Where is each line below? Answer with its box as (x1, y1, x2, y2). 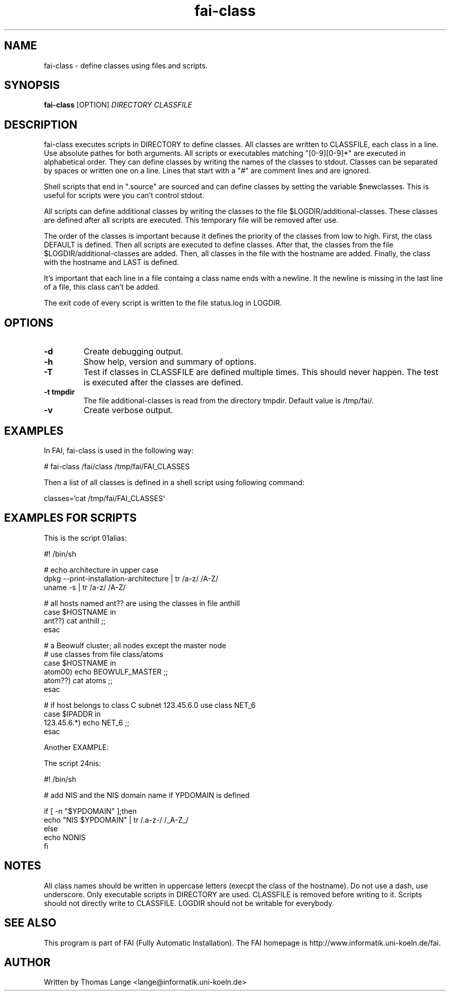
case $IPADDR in (44, 709, 101, 718)
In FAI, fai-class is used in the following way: (44, 446, 194, 455)
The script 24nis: (44, 758, 101, 768)
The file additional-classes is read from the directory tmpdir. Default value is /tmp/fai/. (83, 396, 374, 405)
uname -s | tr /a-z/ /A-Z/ (44, 582, 126, 592)
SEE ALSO (4, 916, 57, 930)
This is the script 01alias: (44, 533, 127, 542)
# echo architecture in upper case (44, 565, 159, 574)
